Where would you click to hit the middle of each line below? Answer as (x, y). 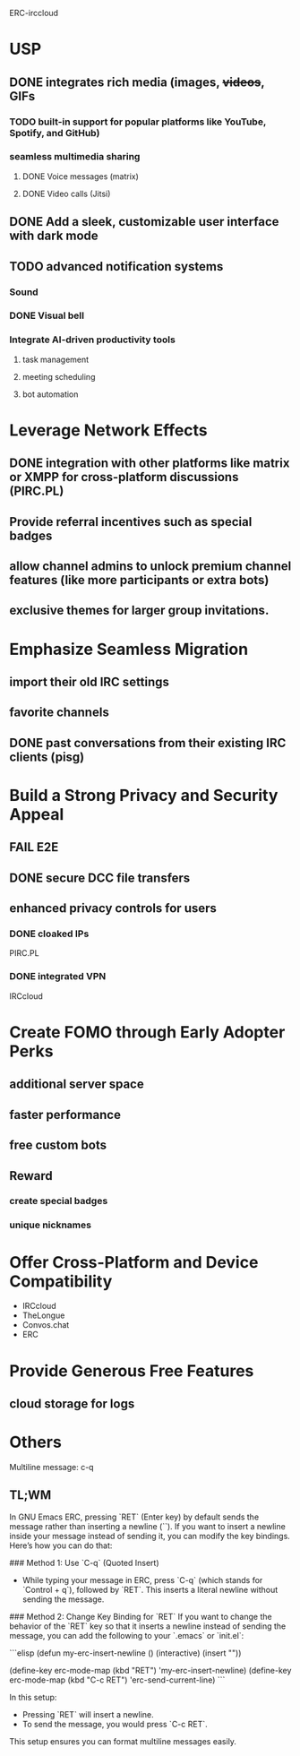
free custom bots (58, 1145)
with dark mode (54, 236)
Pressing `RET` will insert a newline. (88, 1714)
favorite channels (59, 713)
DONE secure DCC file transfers (100, 878)
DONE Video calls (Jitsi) (66, 194)
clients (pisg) (47, 757)
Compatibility (61, 1281)
